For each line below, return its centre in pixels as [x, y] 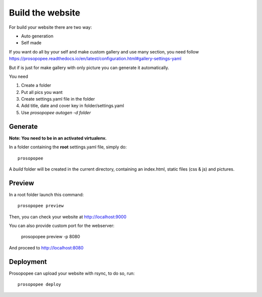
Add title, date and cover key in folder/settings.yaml [73, 106]
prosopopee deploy [40, 285]
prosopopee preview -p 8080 [50, 237]
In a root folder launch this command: [46, 194]
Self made [31, 43]
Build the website [45, 13]
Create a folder [36, 86]
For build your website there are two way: [50, 27]
